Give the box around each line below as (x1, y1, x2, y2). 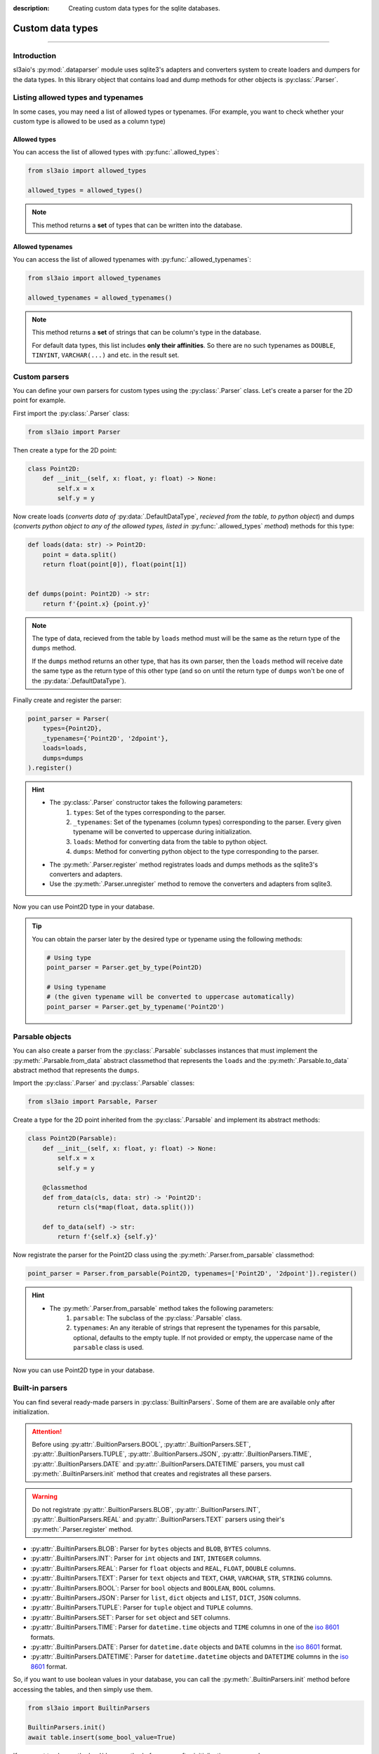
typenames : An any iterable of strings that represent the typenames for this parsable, (73, 1323, 321, 1332)
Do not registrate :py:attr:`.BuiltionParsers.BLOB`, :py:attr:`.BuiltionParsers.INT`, (32, 1505, 261, 1513)
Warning (32, 1492, 58, 1501)
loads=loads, (42, 744, 88, 752)
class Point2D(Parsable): (27, 1134, 117, 1143)
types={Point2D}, (42, 725, 102, 732)
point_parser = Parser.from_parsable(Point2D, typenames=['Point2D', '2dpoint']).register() (27, 1270, 357, 1278)
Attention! (32, 1427, 62, 1435)
